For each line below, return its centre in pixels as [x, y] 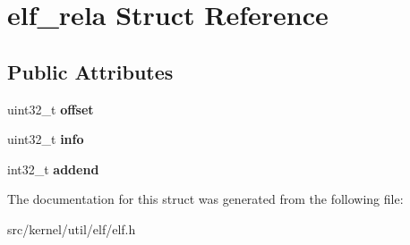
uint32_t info [46, 139]
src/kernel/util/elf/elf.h [72, 228]
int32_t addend [53, 169]
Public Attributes [90, 71]
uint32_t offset [51, 109]
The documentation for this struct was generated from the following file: [205, 199]
